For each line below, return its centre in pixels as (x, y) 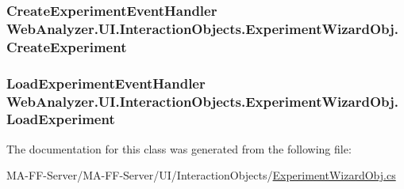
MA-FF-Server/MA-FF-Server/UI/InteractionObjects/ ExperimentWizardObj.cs (201, 175)
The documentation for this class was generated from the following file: (179, 148)
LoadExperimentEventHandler (106, 83)
